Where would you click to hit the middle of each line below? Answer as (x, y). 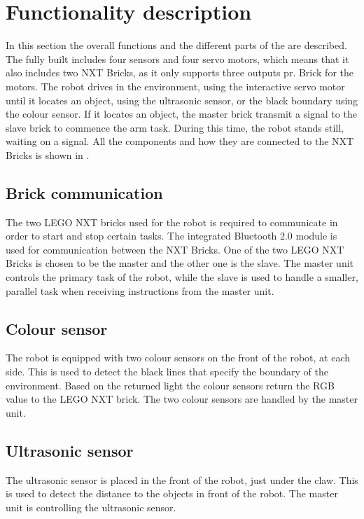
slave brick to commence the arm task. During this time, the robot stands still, (175, 127)
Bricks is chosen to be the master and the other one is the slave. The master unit (180, 263)
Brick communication (84, 192)
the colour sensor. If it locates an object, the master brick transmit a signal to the (181, 114)
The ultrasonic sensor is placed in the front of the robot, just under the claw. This (182, 479)
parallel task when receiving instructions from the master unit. (140, 290)
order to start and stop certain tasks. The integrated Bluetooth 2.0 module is (171, 236)
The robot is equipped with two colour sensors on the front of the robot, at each (178, 358)
